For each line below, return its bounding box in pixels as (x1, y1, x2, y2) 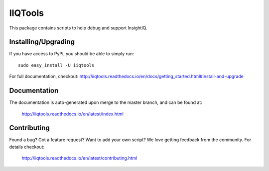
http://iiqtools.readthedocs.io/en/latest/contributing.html (21, 155, 137, 161)
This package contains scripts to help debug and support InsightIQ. (9, 25, 147, 31)
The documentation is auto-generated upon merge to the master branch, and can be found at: (9, 99, 203, 105)
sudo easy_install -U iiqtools (18, 62, 95, 68)
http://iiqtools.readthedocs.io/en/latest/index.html (21, 111, 124, 117)
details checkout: (9, 144, 45, 150)
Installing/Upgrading (9, 38, 75, 46)
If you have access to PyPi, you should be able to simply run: (9, 51, 134, 57)
